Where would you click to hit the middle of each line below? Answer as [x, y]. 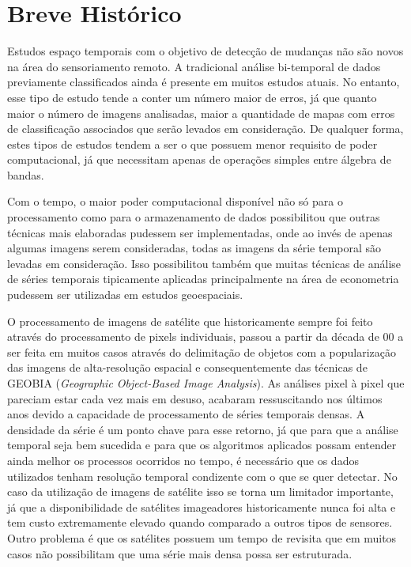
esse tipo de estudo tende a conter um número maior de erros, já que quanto [192, 97]
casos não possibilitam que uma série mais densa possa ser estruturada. [180, 553]
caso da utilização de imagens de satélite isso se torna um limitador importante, [200, 491]
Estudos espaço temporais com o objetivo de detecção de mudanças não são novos [205, 51]
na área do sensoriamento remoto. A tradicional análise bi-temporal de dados [194, 66]
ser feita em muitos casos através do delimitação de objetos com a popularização [202, 352]
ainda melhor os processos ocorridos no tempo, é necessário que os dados [183, 460]
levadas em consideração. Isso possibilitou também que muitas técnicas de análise [204, 263]
